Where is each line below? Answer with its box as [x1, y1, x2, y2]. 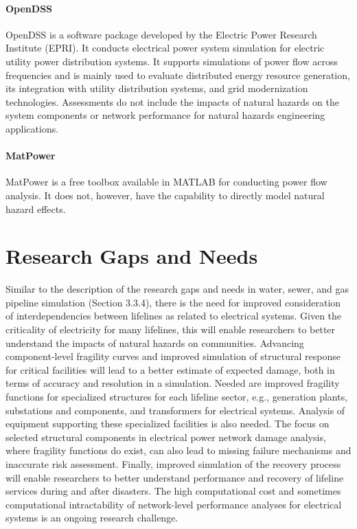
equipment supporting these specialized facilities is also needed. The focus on [5, 416, 330, 431]
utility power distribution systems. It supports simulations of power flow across [5, 54, 338, 68]
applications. [5, 121, 59, 135]
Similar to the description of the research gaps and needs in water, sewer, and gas [5, 282, 349, 296]
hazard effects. [5, 201, 66, 216]
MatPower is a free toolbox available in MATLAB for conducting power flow [5, 175, 327, 189]
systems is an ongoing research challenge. [5, 510, 178, 525]
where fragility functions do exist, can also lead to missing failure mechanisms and [5, 443, 352, 458]
